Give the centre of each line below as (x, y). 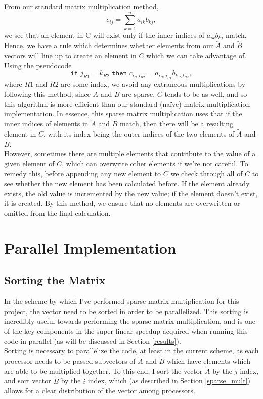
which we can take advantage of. (196, 55)
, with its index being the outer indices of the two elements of (139, 133)
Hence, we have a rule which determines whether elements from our (109, 45)
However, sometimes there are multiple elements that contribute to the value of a (130, 153)
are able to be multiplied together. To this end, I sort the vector (103, 370)
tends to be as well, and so (206, 94)
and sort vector (28, 381)
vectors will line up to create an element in (70, 55)
